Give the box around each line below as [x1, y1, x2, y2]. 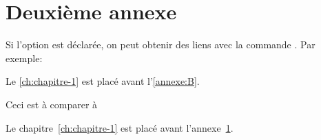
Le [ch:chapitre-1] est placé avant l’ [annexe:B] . [6, 74, 200, 88]
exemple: [6, 50, 43, 65]
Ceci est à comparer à [6, 97, 98, 111]
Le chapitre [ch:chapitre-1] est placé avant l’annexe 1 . [6, 120, 234, 134]
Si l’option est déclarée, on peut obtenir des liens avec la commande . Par [6, 37, 315, 52]
